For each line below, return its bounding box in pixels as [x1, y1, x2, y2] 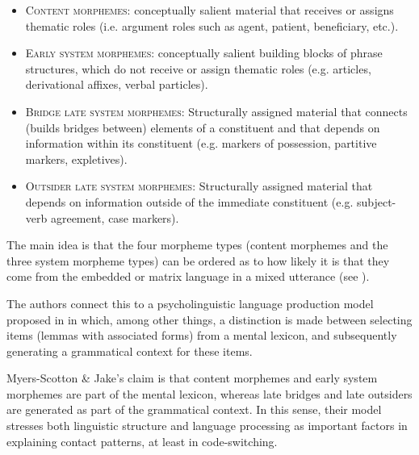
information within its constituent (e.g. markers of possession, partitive [25, 135, 377, 152]
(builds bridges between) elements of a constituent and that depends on [25, 119, 380, 136]
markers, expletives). [25, 150, 128, 167]
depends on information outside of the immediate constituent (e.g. [25, 193, 354, 210]
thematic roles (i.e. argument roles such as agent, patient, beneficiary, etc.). [25, 17, 399, 34]
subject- [356, 193, 396, 210]
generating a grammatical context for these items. [6, 342, 253, 359]
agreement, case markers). [50, 209, 179, 226]
